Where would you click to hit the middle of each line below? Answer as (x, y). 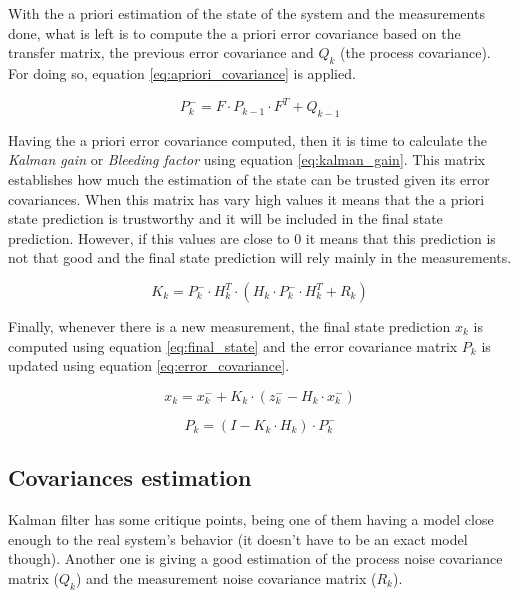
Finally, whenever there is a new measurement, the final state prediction (229, 326)
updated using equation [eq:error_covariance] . (149, 365)
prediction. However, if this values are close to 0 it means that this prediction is (252, 237)
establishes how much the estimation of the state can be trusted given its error (249, 179)
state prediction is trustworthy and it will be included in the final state (225, 218)
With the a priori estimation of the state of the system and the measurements (246, 13)
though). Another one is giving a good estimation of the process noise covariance (255, 558)
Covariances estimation (130, 477)
